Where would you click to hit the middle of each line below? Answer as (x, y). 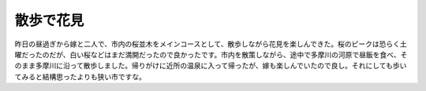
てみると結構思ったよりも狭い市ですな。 (80, 76)
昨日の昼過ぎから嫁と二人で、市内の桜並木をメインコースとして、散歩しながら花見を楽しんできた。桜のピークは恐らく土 (211, 44)
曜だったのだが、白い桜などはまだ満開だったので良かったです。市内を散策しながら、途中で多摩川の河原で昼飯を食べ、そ (211, 54)
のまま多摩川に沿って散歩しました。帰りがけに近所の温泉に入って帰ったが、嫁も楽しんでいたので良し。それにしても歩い (211, 66)
